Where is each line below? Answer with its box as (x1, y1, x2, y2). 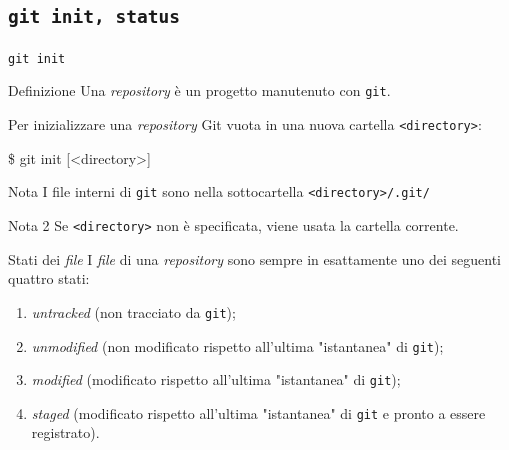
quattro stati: (8, 268, 90, 289)
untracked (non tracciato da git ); (31, 301, 236, 322)
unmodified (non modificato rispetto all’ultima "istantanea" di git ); (31, 335, 444, 356)
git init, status (8, 6, 180, 28)
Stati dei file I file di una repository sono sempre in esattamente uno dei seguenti (8, 248, 501, 269)
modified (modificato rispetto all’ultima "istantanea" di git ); (31, 369, 401, 390)
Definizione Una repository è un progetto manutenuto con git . (8, 80, 391, 101)
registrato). (31, 422, 100, 443)
